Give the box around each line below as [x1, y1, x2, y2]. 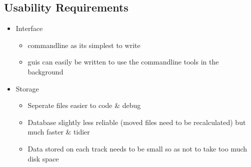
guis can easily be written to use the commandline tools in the [27, 56, 219, 67]
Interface [15, 23, 43, 33]
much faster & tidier [27, 126, 90, 137]
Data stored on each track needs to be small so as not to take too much [27, 143, 247, 153]
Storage [15, 83, 39, 93]
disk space [27, 153, 59, 163]
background [27, 66, 63, 76]
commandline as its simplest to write [27, 39, 140, 50]
